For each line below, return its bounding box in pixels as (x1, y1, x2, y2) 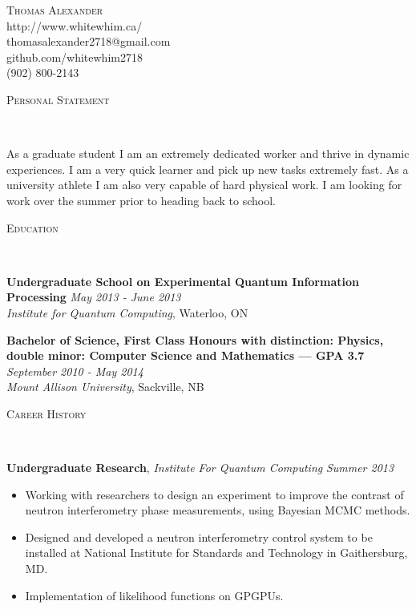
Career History (6, 405, 87, 421)
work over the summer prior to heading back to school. (6, 192, 276, 208)
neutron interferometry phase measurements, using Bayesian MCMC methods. (25, 502, 410, 518)
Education (6, 219, 59, 236)
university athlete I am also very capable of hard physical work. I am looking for (6, 176, 402, 193)
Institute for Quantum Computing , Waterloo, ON (6, 304, 248, 321)
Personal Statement (6, 91, 110, 107)
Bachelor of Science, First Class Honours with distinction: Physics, (6, 331, 384, 348)
